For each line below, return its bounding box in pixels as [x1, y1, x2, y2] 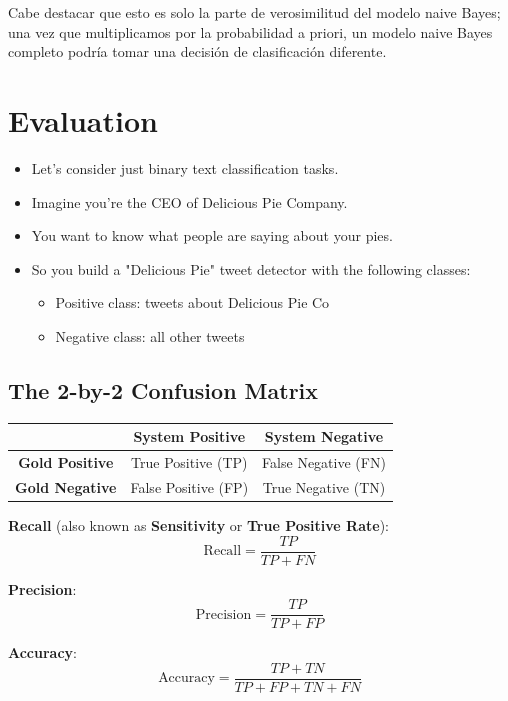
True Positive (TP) [131, 452, 248, 473]
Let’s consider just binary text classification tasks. [31, 157, 339, 178]
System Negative [264, 426, 384, 447]
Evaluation [8, 99, 158, 140]
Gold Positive [18, 452, 114, 473]
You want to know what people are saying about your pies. [31, 225, 393, 246]
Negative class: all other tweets [55, 325, 245, 346]
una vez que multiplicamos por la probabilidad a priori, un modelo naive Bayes [8, 21, 493, 42]
